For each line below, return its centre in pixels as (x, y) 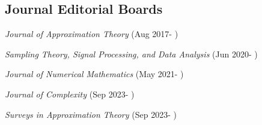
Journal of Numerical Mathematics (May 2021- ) (94, 74)
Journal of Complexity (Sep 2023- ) (70, 94)
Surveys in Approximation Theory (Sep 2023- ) (91, 114)
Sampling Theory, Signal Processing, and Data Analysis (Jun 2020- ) (131, 54)
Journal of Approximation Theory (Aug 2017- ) (92, 34)
